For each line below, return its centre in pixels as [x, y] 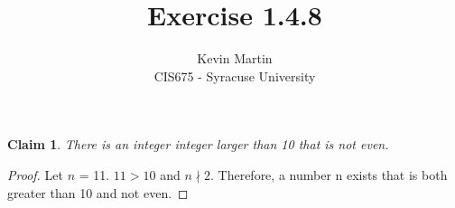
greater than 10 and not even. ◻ [98, 192]
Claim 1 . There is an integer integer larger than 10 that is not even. [198, 144]
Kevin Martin [235, 58]
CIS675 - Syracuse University [235, 76]
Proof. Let [35, 174]
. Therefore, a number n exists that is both [329, 174]
